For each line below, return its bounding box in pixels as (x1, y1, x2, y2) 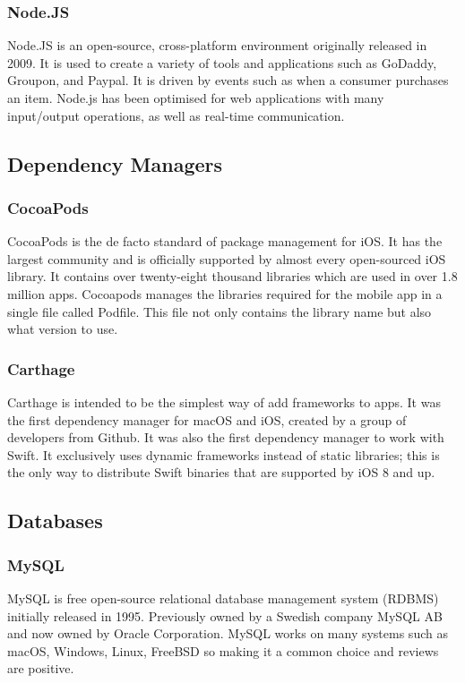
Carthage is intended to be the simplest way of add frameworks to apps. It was (7, 392, 441, 411)
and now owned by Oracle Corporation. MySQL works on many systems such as (7, 624, 448, 643)
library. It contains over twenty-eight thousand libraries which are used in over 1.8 (7, 267, 458, 286)
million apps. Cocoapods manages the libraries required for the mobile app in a (7, 284, 443, 303)
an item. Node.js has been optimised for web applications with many (7, 89, 384, 107)
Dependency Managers (7, 149, 223, 177)
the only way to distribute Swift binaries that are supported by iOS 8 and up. (7, 463, 435, 482)
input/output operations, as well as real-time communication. (7, 106, 345, 124)
